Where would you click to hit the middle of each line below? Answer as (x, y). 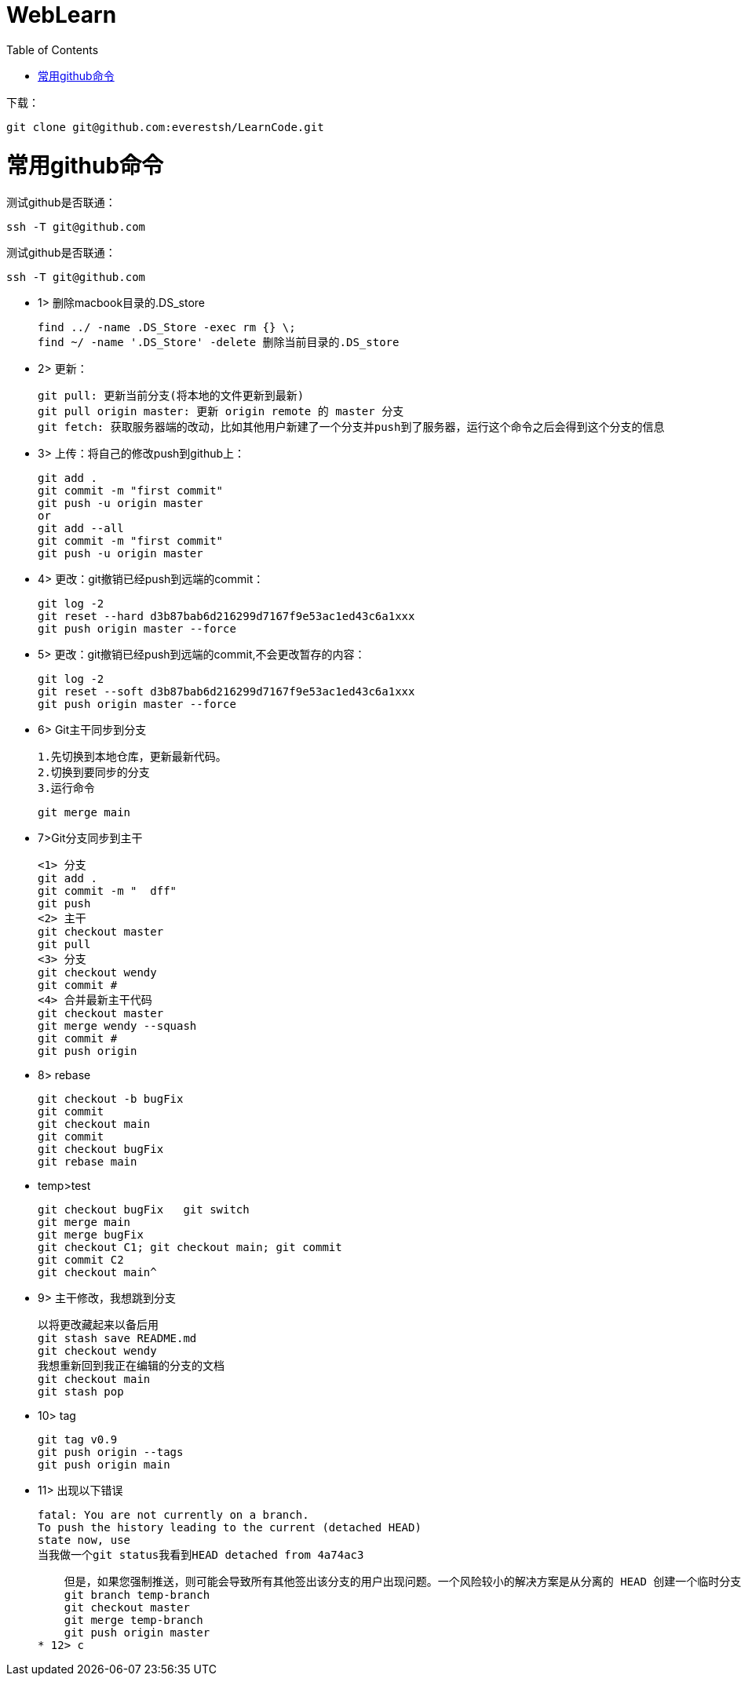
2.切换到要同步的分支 (94, 773)
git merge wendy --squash (117, 1026)
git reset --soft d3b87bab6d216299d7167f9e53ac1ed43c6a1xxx (226, 692)
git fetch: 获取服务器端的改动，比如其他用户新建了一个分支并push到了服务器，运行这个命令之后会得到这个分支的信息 (351, 427)
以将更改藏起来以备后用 (98, 1325)
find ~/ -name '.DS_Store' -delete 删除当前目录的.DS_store (219, 343)
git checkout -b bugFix (111, 1099)
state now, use (84, 1540)
